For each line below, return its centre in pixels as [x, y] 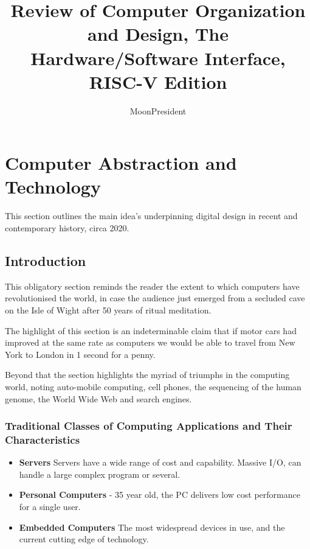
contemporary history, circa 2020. [67, 228]
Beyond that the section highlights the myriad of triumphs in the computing [147, 375]
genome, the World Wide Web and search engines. [98, 398]
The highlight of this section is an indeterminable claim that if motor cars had [151, 330]
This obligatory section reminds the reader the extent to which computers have [152, 286]
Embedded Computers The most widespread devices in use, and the [152, 527]
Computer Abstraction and [121, 163]
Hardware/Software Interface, [158, 58]
